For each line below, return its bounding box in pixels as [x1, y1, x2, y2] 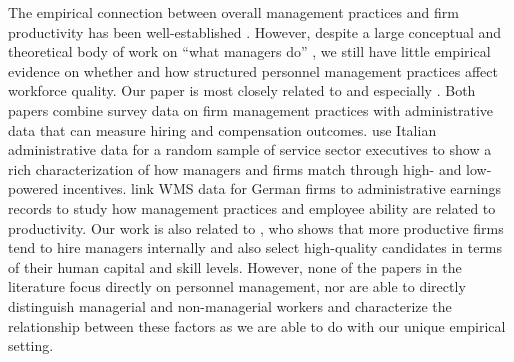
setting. [8, 335, 54, 356]
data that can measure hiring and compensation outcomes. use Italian [8, 119, 437, 140]
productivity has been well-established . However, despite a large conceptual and [8, 21, 502, 42]
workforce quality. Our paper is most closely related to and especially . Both [8, 80, 476, 101]
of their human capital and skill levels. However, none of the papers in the [8, 256, 462, 277]
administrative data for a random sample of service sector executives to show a [8, 139, 492, 160]
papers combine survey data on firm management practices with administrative [8, 99, 494, 120]
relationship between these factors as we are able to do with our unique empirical [8, 315, 506, 336]
